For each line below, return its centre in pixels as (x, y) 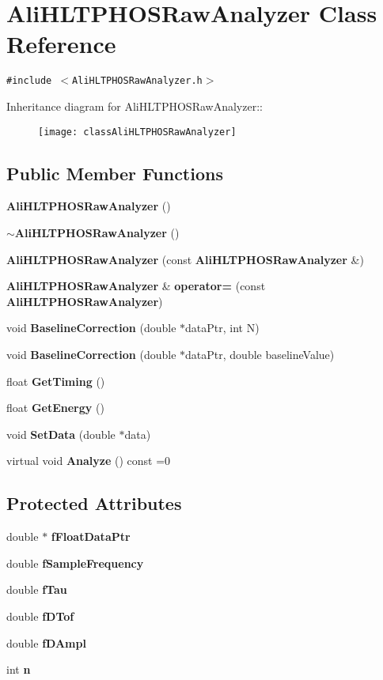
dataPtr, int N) (222, 328)
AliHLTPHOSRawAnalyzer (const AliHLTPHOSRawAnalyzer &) (185, 259)
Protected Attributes (94, 503)
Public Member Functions (115, 173)
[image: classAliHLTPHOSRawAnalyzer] (137, 132)
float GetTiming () (56, 381)
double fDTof (40, 616)
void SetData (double (61, 434)
